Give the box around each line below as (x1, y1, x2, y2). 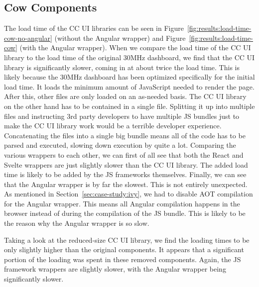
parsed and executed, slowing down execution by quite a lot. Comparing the (4, 140, 236, 150)
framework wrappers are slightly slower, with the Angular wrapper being (4, 264, 226, 274)
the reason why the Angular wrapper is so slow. (4, 218, 149, 228)
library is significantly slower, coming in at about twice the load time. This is (4, 62, 240, 72)
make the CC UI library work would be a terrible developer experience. (4, 120, 222, 131)
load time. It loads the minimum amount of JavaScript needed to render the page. (4, 81, 255, 92)
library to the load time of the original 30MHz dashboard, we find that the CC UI (4, 52, 255, 62)
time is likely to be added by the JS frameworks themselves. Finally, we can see (4, 169, 247, 180)
